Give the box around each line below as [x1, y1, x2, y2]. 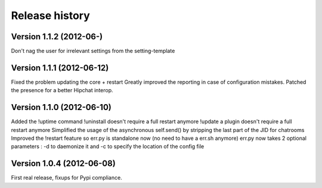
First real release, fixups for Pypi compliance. [11, 174, 122, 181]
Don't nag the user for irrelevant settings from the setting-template [11, 48, 175, 55]
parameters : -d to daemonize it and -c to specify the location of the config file [11, 143, 205, 150]
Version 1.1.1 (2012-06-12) [11, 62, 109, 73]
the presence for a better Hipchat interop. [11, 87, 113, 94]
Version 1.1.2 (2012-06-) [11, 32, 103, 42]
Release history [11, 9, 91, 22]
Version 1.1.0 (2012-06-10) [11, 102, 112, 112]
